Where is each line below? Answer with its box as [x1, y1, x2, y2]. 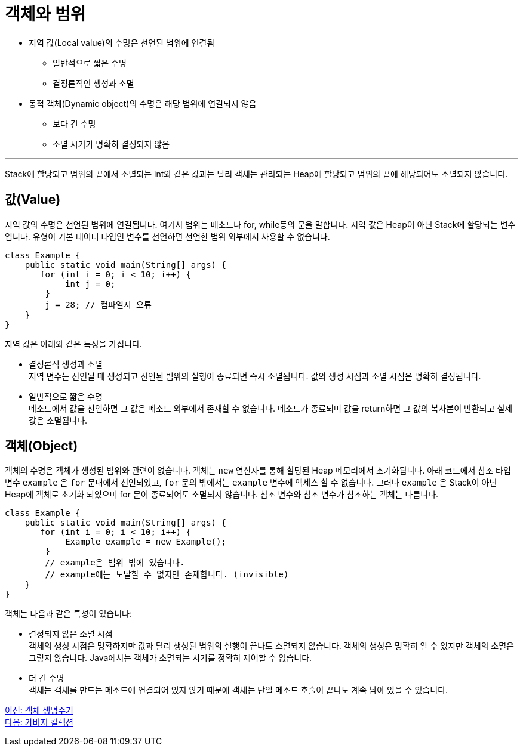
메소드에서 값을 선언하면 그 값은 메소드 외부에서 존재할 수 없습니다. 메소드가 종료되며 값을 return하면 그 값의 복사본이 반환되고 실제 [29, 403, 513, 413]
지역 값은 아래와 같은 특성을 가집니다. [5, 338, 142, 349]
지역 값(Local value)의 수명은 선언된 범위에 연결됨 [29, 37, 215, 48]
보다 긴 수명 [53, 118, 96, 129]
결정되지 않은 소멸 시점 [29, 629, 113, 639]
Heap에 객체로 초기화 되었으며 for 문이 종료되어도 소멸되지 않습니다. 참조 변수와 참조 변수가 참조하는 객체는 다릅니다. [5, 489, 439, 500]
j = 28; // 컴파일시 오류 [45, 299, 152, 310]
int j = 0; [65, 279, 116, 289]
